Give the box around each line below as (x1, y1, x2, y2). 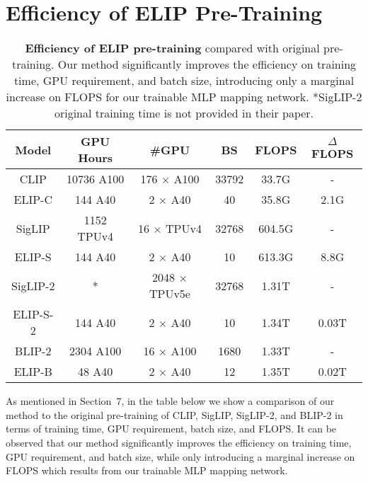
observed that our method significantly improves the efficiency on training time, (6, 435, 352, 449)
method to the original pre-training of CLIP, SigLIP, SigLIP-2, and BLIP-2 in (6, 407, 343, 422)
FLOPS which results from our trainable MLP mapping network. (6, 463, 288, 478)
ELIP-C (13, 191, 52, 208)
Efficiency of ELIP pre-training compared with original (25, 40, 320, 57)
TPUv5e (149, 285, 190, 302)
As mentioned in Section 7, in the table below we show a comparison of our (6, 394, 335, 408)
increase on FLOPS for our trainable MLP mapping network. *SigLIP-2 (6, 88, 362, 105)
